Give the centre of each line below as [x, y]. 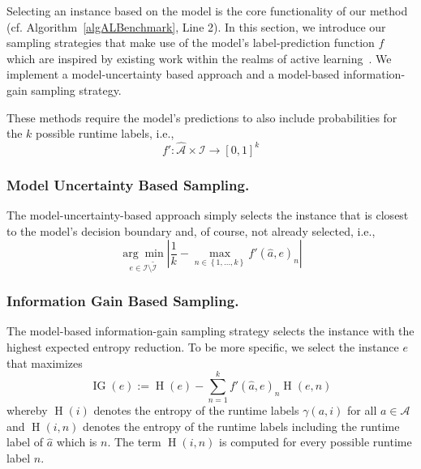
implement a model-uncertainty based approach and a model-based [173, 74]
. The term [134, 442]
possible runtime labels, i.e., [105, 133]
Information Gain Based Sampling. [123, 301]
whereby [27, 410]
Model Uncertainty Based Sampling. [128, 184]
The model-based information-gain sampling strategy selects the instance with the [210, 331]
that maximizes [45, 362]
